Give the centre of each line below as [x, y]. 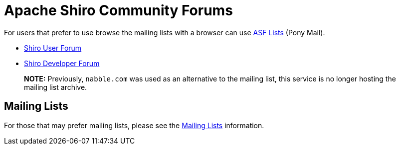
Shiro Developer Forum [62, 63]
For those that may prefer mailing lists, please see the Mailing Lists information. [134, 125]
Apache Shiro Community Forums [118, 10]
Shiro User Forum [53, 48]
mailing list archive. [56, 87]
